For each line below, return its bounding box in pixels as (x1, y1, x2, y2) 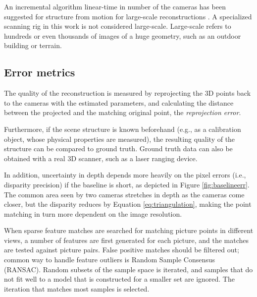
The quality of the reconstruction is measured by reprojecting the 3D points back (4, 88, 251, 98)
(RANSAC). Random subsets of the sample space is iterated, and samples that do (4, 264, 253, 274)
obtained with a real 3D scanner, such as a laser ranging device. (4, 153, 198, 163)
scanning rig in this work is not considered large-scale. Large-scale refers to (4, 21, 231, 31)
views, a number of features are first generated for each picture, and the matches (4, 235, 249, 245)
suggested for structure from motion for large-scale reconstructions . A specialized (4, 11, 252, 21)
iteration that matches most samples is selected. (4, 283, 150, 294)
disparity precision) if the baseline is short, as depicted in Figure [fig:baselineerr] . (4, 179, 250, 189)
